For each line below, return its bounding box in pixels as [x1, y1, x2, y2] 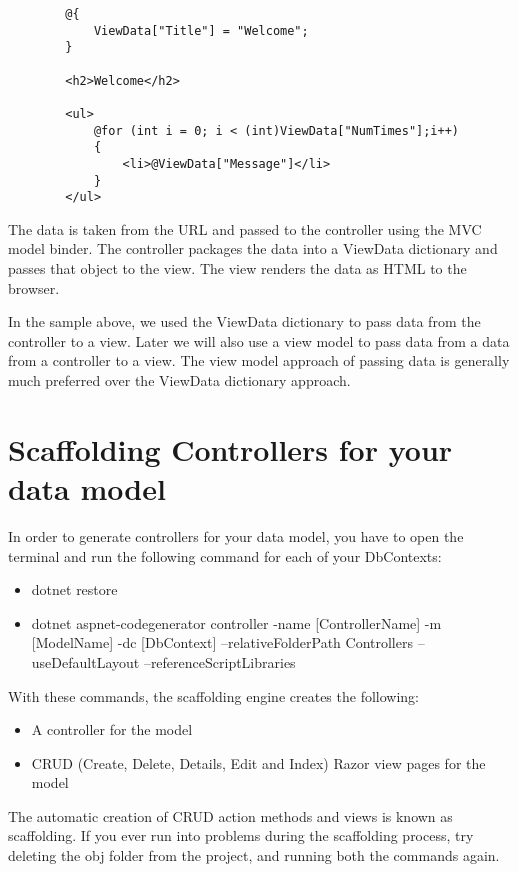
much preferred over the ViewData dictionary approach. [8, 370, 351, 391]
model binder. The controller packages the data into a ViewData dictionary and [8, 238, 498, 259]
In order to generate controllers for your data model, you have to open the [8, 525, 464, 546]
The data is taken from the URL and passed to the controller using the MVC [8, 218, 482, 239]
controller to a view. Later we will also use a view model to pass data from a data [8, 330, 510, 351]
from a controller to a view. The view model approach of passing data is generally [8, 350, 510, 371]
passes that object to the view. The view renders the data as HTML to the [8, 258, 467, 279]
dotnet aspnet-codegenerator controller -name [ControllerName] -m [31, 612, 442, 633]
